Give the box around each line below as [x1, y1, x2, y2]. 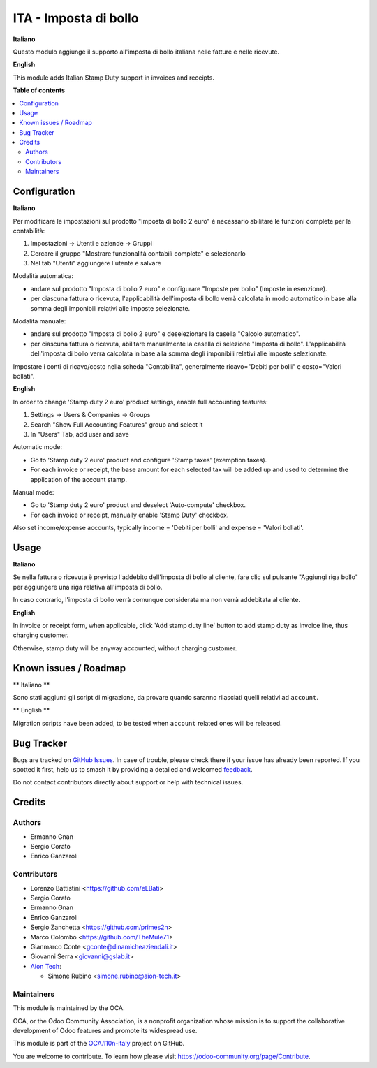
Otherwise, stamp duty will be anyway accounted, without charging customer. [13, 643, 237, 652]
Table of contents [13, 86, 66, 94]
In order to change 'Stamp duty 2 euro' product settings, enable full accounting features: [13, 397, 268, 406]
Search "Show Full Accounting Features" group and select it [30, 420, 203, 429]
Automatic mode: [13, 443, 63, 451]
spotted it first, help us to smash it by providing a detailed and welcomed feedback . [13, 766, 253, 774]
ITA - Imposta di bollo [13, 10, 139, 26]
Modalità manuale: [13, 317, 66, 325]
